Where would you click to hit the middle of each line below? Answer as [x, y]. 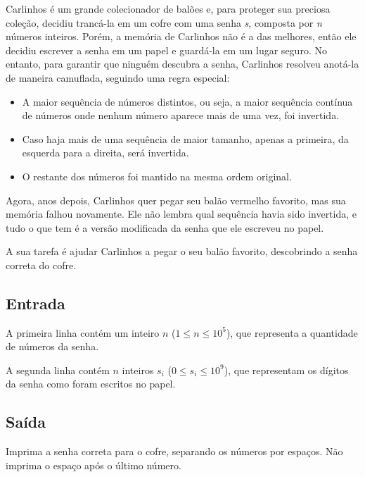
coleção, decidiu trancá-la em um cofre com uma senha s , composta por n [164, 22]
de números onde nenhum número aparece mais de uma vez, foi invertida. [181, 115]
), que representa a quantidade [292, 332]
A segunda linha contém [58, 370]
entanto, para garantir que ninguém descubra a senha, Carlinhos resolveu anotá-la [182, 64]
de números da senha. [52, 346]
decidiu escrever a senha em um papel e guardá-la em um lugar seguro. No [166, 50]
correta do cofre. [41, 265]
